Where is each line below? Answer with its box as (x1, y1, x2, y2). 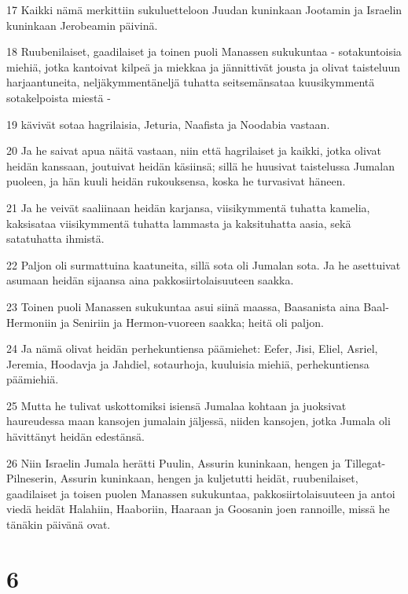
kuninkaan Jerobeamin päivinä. (6, 16, 158, 33)
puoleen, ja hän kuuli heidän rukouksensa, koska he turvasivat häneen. (6, 173, 346, 189)
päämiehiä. (6, 371, 59, 387)
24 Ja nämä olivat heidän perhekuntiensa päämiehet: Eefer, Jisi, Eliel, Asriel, (6, 340, 378, 357)
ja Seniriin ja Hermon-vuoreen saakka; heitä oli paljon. (60, 313, 324, 330)
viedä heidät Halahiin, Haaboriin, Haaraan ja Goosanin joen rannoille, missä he (6, 500, 390, 517)
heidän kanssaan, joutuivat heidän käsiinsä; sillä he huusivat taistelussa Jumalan (6, 157, 395, 174)
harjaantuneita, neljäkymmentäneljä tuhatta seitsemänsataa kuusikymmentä (6, 74, 375, 90)
